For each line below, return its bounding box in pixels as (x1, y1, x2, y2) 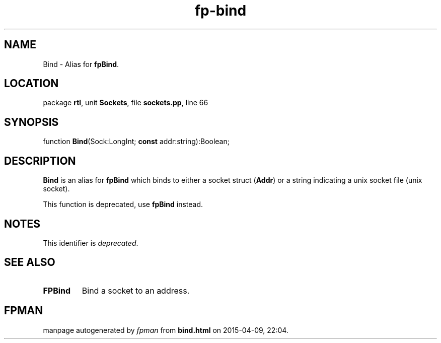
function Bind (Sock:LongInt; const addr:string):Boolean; (43, 137, 230, 146)
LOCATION (4, 77, 59, 90)
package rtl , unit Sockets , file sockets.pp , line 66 (43, 98, 208, 107)
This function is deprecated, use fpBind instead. (43, 200, 203, 209)
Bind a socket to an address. (82, 285, 190, 296)
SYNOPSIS (4, 115, 59, 128)
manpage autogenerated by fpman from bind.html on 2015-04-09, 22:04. (43, 325, 288, 334)
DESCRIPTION (4, 154, 76, 167)
